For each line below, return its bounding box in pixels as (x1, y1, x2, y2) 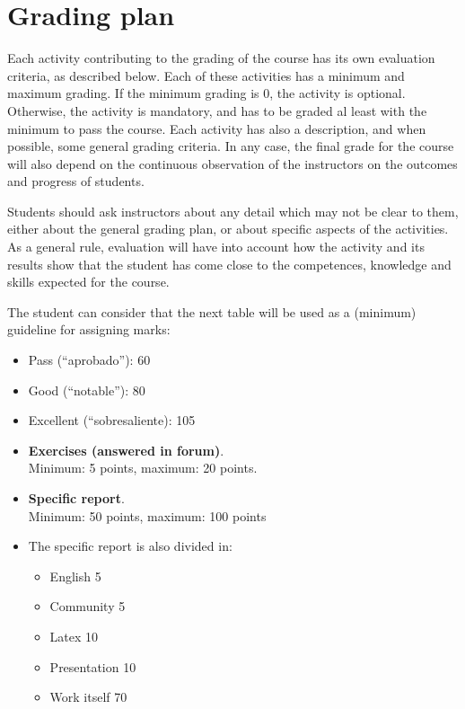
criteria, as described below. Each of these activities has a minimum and (7, 66, 405, 84)
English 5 (49, 566, 101, 585)
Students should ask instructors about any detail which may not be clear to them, (7, 201, 459, 220)
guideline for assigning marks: (7, 320, 171, 339)
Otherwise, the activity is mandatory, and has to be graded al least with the (7, 101, 427, 120)
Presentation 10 (49, 657, 136, 676)
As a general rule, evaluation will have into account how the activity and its (7, 237, 425, 256)
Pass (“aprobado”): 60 (28, 350, 151, 369)
